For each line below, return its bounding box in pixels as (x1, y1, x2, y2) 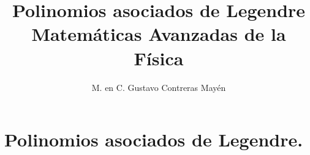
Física (134, 45, 184, 70)
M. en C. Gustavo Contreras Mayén (91, 81, 226, 93)
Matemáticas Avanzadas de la (31, 21, 286, 46)
